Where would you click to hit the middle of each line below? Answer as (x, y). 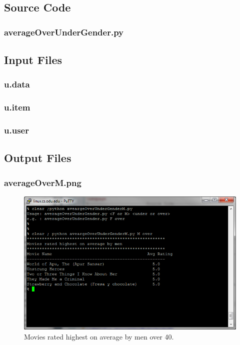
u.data (17, 84)
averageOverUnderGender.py (64, 32)
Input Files (33, 60)
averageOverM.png (43, 182)
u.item (17, 107)
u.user (16, 130)
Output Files (38, 158)
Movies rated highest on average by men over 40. (99, 336)
